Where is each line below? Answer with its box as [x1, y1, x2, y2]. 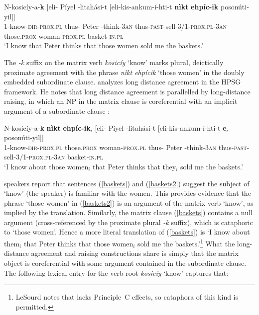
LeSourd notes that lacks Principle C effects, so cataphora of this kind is [15, 292, 239, 302]
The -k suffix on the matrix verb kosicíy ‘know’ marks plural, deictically [4, 57, 224, 67]
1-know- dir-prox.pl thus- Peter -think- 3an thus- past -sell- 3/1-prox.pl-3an [4, 21, 227, 31]
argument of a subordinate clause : [4, 105, 110, 116]
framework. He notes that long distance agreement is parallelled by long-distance [4, 86, 251, 96]
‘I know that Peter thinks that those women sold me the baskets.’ [4, 40, 203, 51]
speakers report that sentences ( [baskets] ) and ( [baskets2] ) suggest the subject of [4, 178, 250, 188]
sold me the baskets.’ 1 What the [137, 237, 235, 248]
